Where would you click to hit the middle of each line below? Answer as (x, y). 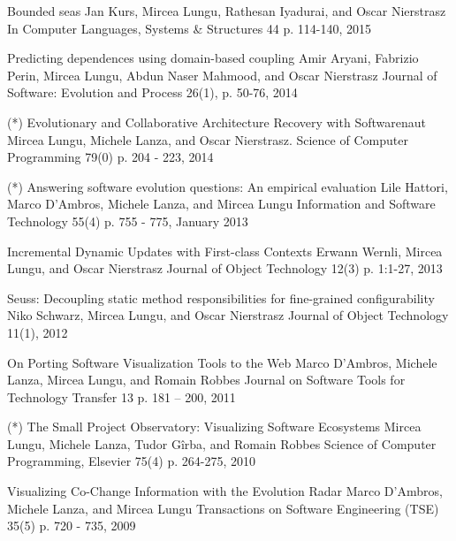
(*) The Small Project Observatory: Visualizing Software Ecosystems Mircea (214, 427)
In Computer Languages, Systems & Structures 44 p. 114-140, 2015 (190, 28)
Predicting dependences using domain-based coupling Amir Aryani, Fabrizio (213, 58)
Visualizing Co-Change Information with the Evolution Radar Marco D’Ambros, (225, 491)
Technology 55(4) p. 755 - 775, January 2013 (128, 221)
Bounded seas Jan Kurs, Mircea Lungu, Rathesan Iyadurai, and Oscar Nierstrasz (227, 11)
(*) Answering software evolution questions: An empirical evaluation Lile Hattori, (228, 186)
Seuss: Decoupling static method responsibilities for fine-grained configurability (221, 297)
